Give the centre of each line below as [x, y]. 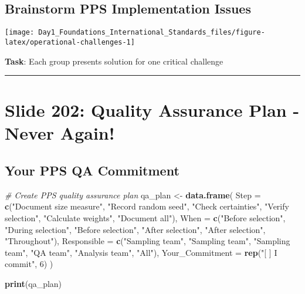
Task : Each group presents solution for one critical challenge [114, 61]
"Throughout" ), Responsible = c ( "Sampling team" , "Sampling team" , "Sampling [148, 241]
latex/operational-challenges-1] [70, 42]
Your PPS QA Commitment [92, 170]
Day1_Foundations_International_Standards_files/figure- [152, 33]
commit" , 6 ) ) [29, 264]
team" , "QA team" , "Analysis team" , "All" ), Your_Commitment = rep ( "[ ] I [141, 252]
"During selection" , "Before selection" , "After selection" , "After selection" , [135, 229]
